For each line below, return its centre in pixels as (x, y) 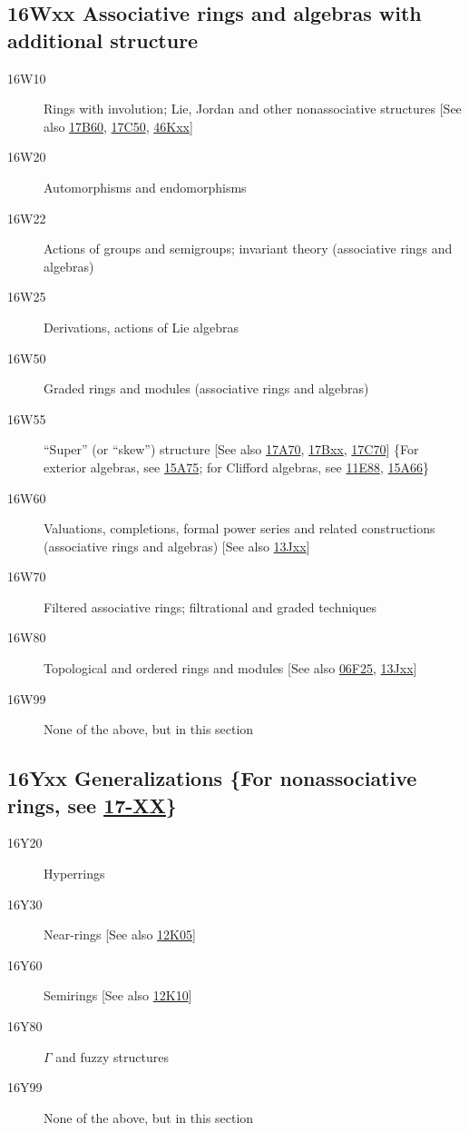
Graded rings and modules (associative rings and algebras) (206, 388)
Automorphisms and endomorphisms (145, 187)
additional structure (103, 40)
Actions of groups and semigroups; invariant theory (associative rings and (248, 248)
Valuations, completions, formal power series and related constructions (239, 528)
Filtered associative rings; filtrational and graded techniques (210, 606)
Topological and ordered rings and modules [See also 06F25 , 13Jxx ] (230, 668)
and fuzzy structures (112, 1056)
